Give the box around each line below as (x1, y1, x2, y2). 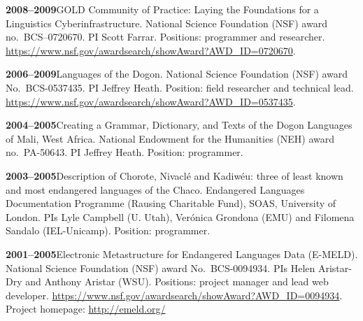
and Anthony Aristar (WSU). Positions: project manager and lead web (25, 274, 329, 289)
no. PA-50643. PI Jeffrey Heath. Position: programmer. (6, 145, 243, 159)
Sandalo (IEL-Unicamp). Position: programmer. (6, 223, 211, 238)
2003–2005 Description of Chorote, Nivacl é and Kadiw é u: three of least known (6, 168, 343, 183)
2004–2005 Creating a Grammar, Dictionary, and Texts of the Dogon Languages (6, 117, 353, 132)
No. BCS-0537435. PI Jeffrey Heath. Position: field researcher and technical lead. (6, 80, 354, 94)
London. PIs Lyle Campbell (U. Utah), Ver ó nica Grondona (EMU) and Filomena (6, 209, 355, 224)
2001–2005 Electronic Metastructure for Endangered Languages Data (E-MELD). (6, 246, 358, 261)
